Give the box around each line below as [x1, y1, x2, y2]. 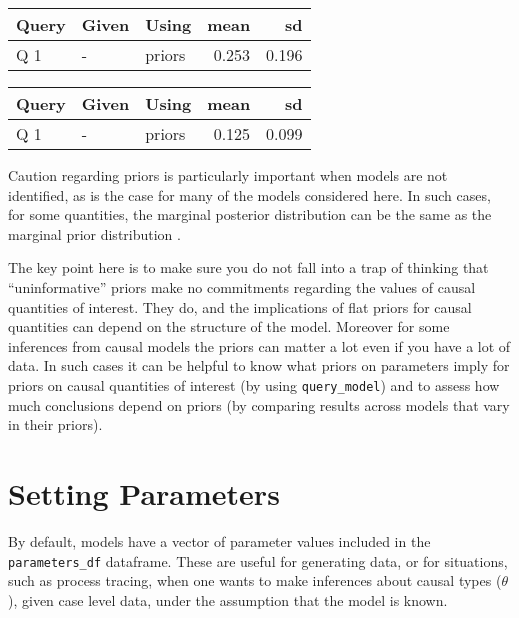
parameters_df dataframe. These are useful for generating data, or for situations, [8, 550, 508, 571]
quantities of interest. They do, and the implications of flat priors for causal [8, 296, 472, 317]
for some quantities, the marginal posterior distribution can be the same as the [8, 204, 492, 225]
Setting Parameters [8, 472, 280, 513]
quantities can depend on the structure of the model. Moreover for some [8, 316, 450, 337]
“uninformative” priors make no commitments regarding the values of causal [8, 276, 476, 297]
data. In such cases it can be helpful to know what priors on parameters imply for [8, 355, 510, 376]
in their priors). [8, 414, 103, 435]
